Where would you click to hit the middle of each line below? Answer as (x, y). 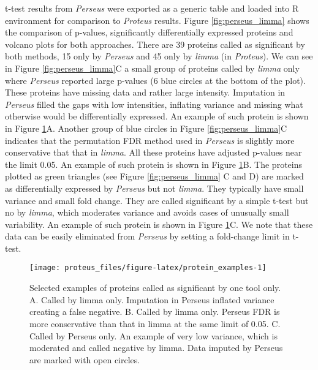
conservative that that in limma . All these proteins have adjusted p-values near (153, 152)
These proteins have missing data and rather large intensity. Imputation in (145, 92)
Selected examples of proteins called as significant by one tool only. (155, 288)
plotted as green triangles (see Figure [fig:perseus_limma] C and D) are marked (154, 176)
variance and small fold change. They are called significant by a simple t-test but (157, 200)
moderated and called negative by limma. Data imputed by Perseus (156, 348)
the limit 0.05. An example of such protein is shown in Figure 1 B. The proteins (153, 164)
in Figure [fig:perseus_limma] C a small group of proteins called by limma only (152, 68)
